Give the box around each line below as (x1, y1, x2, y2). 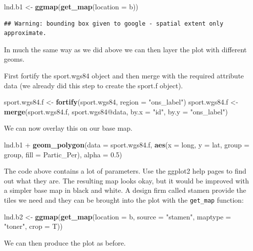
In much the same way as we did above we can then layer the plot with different (4, 44, 247, 54)
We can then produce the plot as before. (4, 237, 126, 248)
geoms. (4, 54, 25, 64)
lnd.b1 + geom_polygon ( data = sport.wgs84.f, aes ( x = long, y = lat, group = (4, 139, 250, 149)
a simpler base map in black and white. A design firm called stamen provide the (4, 185, 247, 195)
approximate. (4, 30, 46, 37)
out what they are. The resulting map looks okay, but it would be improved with (4, 175, 249, 185)
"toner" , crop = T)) (4, 221, 63, 231)
